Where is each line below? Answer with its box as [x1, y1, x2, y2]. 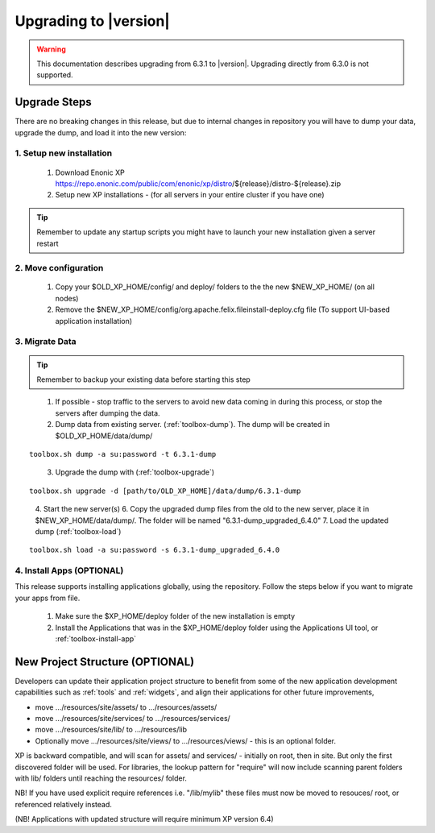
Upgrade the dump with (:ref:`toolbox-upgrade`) [55, 467, 215, 477]
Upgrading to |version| [14, 12, 171, 30]
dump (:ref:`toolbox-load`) [35, 526, 122, 536]
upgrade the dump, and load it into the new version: [14, 127, 187, 137]
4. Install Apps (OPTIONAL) [14, 565, 124, 576]
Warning [36, 44, 66, 54]
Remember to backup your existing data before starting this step [36, 375, 251, 384]
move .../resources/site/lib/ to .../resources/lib [35, 725, 188, 735]
